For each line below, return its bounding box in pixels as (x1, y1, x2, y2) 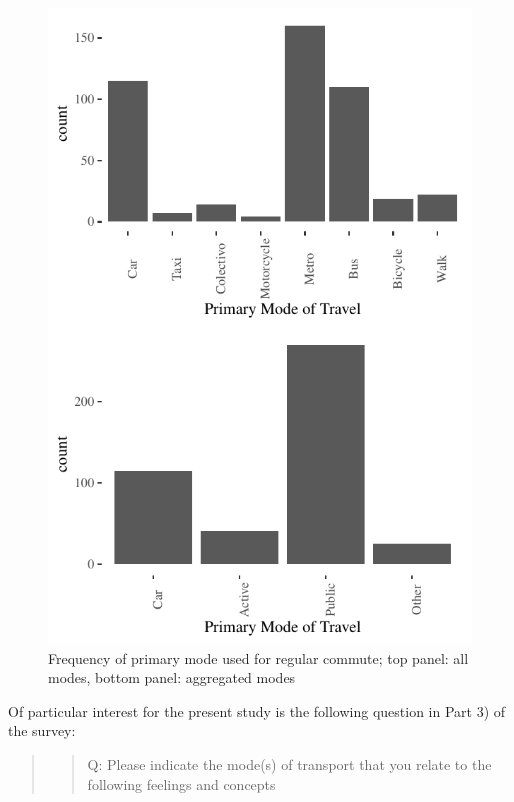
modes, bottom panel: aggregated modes (48, 667, 296, 688)
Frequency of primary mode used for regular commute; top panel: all (48, 647, 469, 668)
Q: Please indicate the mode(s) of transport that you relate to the (87, 753, 492, 774)
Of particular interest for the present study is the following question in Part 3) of (8, 700, 506, 721)
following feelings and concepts (87, 773, 276, 794)
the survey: (8, 720, 76, 741)
